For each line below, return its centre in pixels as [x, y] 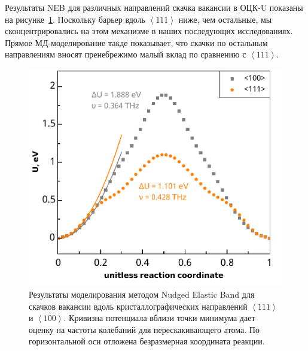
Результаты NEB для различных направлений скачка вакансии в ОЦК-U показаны [154, 7]
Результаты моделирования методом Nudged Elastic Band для [142, 294]
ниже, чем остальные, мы [225, 19]
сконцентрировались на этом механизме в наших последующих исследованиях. [149, 31]
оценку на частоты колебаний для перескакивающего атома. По [144, 329]
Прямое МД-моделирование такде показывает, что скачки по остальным [136, 42]
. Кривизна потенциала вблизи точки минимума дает [159, 318]
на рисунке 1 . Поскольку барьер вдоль [75, 19]
